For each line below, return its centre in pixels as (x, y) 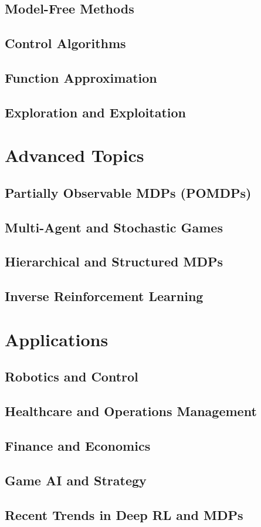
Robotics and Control (72, 376)
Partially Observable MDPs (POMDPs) (128, 192)
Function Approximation (81, 77)
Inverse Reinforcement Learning (104, 296)
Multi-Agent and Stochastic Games (114, 227)
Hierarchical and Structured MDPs (114, 261)
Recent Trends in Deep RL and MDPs (124, 514)
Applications (57, 339)
